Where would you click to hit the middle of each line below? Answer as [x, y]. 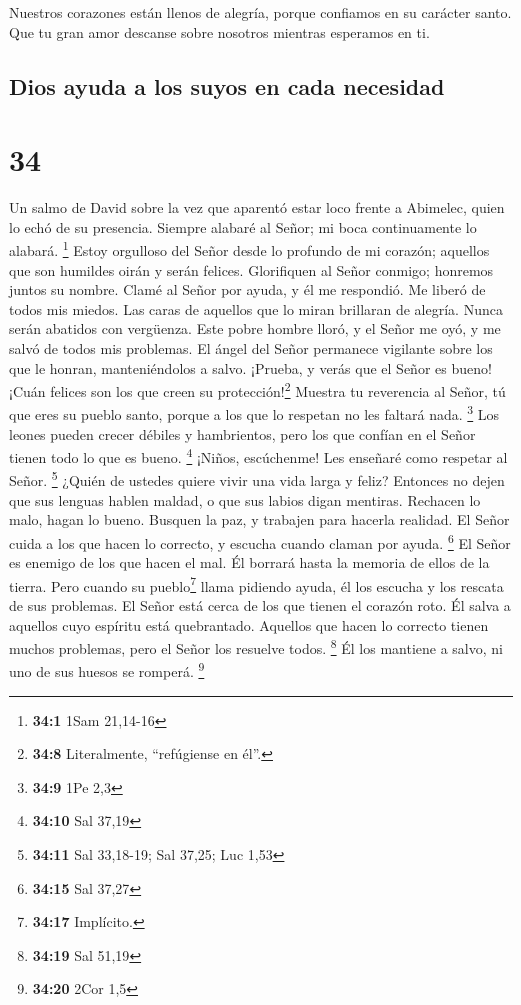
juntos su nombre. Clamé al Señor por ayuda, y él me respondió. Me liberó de [247, 289]
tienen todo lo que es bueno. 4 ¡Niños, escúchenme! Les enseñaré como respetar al [258, 455]
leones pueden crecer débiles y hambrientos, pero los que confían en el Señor [242, 433]
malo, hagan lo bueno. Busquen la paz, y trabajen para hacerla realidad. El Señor [259, 519]
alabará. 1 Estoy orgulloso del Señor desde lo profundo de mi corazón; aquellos [249, 248]
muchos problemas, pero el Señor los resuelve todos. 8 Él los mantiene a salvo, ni [256, 646]
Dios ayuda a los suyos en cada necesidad [227, 85]
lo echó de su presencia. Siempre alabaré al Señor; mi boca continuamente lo [243, 226]
